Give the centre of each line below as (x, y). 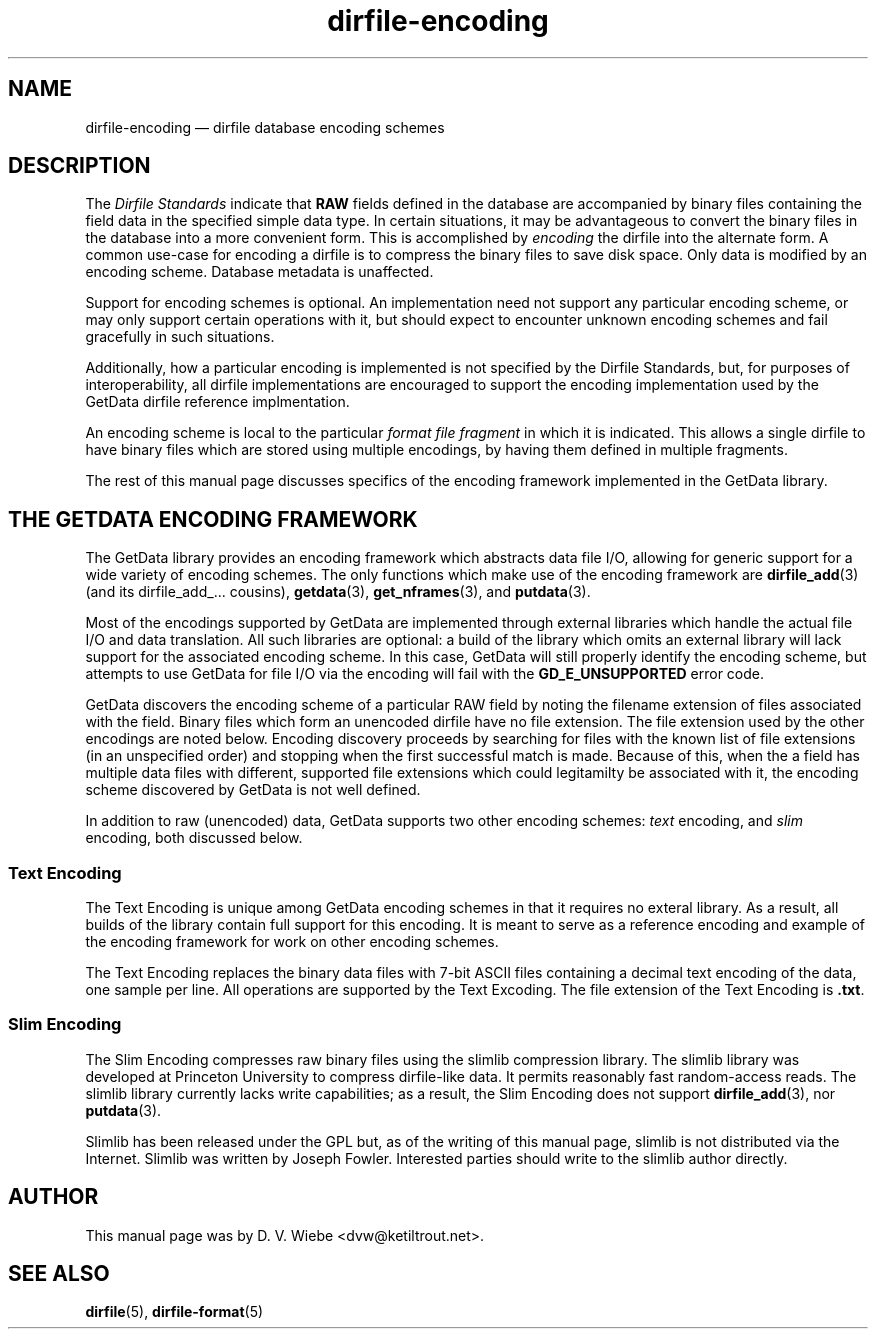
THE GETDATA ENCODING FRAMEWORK (213, 519)
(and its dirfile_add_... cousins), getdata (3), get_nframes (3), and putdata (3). (338, 592)
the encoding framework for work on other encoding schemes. (292, 942)
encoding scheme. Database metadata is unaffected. (259, 272)
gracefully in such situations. (180, 337)
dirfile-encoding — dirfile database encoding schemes (265, 127)
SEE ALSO (59, 1274)
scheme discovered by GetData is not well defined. (253, 790)
